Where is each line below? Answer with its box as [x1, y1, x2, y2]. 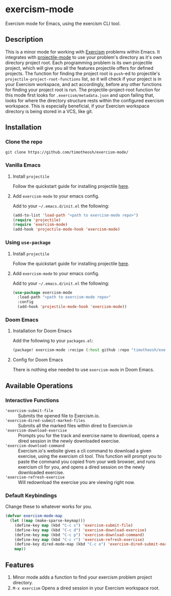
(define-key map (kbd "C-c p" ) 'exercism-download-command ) [14, 532, 145, 537]
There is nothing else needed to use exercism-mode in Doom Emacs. [12, 367, 154, 373]
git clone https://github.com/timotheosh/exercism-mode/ [5, 150, 129, 155]
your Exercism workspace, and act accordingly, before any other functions [5, 81, 162, 87]
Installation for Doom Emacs [12, 328, 72, 334]
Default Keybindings [5, 492, 57, 499]
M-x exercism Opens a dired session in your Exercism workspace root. [12, 585, 160, 591]
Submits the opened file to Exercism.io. [18, 413, 100, 419]
